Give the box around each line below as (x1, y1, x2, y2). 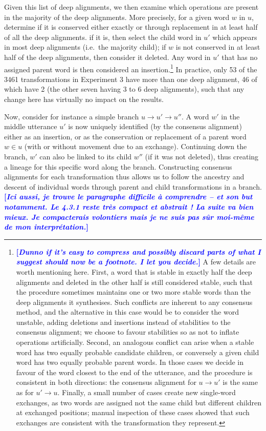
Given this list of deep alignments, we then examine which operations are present (4, 2, 259, 12)
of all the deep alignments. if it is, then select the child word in (4, 31, 202, 42)
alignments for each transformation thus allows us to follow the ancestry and (4, 171, 245, 182)
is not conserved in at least (175, 42, 260, 52)
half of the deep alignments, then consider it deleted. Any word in (4, 51, 211, 62)
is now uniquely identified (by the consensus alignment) (68, 121, 242, 132)
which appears (212, 31, 257, 42)
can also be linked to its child (39, 151, 132, 161)
